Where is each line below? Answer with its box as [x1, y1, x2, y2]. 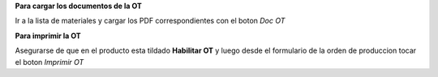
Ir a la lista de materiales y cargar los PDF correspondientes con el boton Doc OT [15, 16, 286, 26]
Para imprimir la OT [15, 31, 81, 41]
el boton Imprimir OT [15, 57, 84, 66]
